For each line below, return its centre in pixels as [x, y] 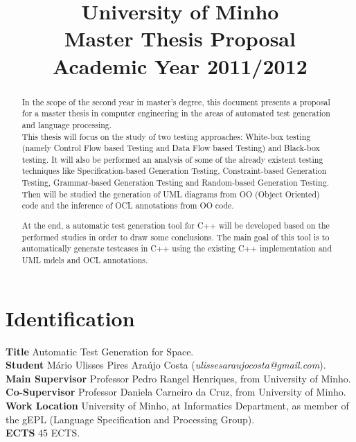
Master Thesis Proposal [180, 38]
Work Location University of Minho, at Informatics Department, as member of [177, 405]
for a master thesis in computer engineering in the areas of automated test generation [176, 113]
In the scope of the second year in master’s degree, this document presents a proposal [176, 101]
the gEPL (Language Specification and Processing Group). [130, 419]
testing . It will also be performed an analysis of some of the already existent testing [172, 159]
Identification [70, 318]
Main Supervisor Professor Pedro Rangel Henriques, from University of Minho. [178, 378]
